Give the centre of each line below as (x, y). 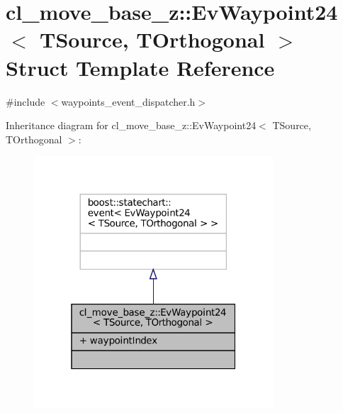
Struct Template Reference (140, 67)
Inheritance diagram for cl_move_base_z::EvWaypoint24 (131, 125)
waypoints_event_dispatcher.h (128, 101)
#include (26, 101)
